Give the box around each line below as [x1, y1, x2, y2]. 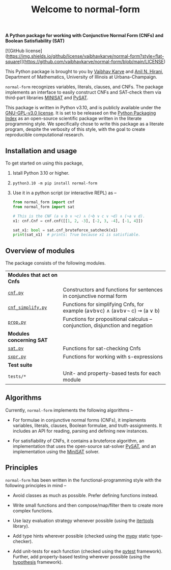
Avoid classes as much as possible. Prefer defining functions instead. [12, 492, 159, 498]
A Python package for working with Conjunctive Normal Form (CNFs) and [5, 32, 164, 39]
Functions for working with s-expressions [63, 353, 163, 361]
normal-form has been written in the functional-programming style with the [5, 477, 162, 483]
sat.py [8, 346, 24, 351]
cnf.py [8, 290, 24, 296]
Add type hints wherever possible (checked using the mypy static [12, 533, 150, 539]
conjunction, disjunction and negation [63, 322, 153, 329]
